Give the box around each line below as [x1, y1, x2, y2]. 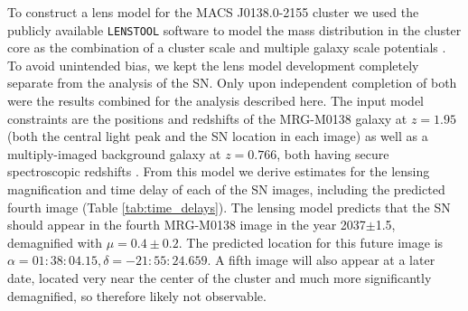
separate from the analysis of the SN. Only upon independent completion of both [7, 73, 457, 92]
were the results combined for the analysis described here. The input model [7, 91, 425, 110]
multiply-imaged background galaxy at [7, 144, 221, 163]
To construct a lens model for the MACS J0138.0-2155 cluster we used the [7, 3, 419, 21]
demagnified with [7, 232, 103, 251]
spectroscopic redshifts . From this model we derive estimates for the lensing [7, 162, 430, 181]
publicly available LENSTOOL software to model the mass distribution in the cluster [7, 20, 462, 39]
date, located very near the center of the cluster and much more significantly [7, 268, 432, 287]
